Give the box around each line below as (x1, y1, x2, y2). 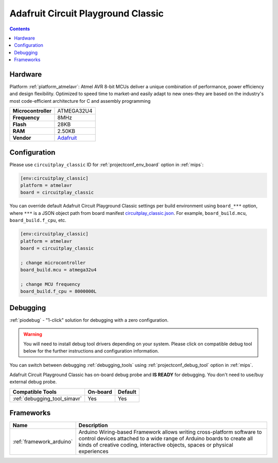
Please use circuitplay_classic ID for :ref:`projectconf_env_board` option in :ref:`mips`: (9, 161, 204, 168)
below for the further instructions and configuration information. (23, 348, 159, 354)
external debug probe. (9, 379, 57, 385)
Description (78, 422, 108, 429)
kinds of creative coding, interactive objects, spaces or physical (78, 441, 234, 449)
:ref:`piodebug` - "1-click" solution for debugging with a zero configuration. (9, 317, 169, 323)
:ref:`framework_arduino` (12, 438, 73, 446)
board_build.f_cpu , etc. (9, 217, 66, 224)
